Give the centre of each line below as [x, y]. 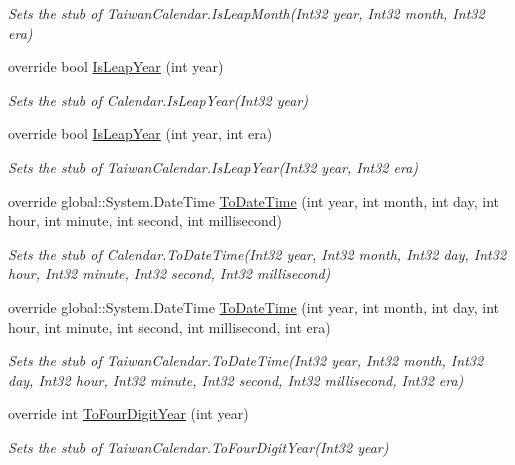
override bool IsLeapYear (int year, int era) [140, 133]
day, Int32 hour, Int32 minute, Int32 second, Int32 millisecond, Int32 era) [236, 379]
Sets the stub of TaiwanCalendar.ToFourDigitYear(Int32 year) [198, 446]
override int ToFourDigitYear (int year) [128, 413]
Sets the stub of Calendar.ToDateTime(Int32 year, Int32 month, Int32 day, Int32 [257, 253]
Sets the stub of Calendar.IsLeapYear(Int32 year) [158, 99]
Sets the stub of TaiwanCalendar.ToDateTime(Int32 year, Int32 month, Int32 [246, 360]
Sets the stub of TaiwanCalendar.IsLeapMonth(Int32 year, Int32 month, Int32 [246, 13]
